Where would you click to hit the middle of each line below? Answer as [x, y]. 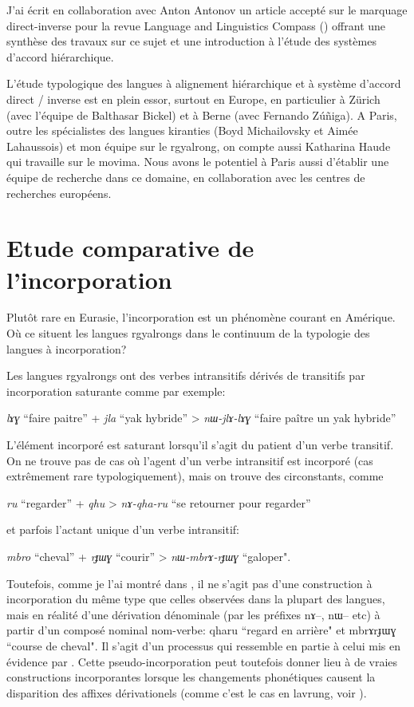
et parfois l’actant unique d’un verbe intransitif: [123, 529]
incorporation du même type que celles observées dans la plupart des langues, [196, 599]
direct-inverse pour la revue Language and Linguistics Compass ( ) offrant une [196, 25]
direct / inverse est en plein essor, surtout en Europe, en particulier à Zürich [193, 99]
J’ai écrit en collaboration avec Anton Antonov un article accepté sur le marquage [207, 10]
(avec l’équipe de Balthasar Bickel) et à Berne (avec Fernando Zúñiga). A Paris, [202, 115]
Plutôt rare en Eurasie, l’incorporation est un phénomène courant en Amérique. [201, 317]
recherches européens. [59, 193]
